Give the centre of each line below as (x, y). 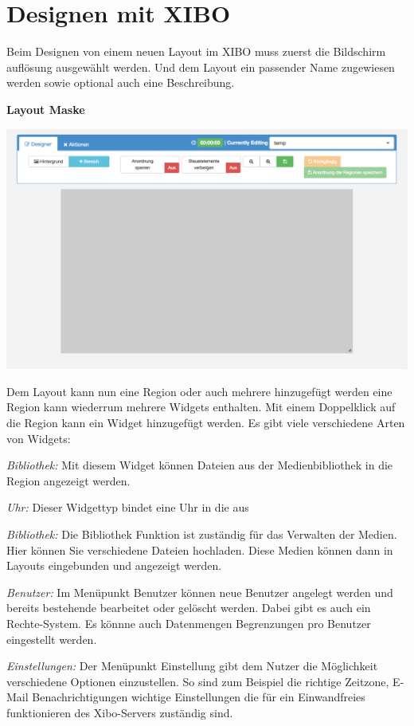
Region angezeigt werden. (68, 480)
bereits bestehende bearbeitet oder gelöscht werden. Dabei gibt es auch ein (189, 608)
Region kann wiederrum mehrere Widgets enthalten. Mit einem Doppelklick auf (201, 407)
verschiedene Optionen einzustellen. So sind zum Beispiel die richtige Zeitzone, (198, 681)
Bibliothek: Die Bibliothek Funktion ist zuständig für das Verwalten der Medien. (202, 534)
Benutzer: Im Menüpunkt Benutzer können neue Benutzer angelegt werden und (200, 592)
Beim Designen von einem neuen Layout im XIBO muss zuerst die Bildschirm (196, 51)
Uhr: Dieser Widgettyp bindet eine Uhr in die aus (128, 507)
